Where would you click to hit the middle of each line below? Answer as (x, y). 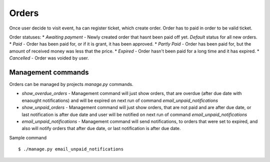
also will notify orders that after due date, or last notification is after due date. (101, 128)
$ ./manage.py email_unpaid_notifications (71, 149)
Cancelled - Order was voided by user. (49, 58)
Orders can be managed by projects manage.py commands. (71, 84)
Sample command (28, 137)
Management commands (49, 72)
